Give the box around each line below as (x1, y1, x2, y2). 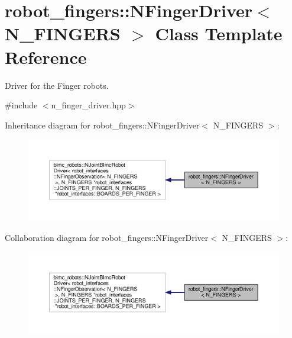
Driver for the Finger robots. (5, 79, 109, 91)
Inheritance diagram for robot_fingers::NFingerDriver (5, 118, 200, 131)
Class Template (155, 21, 283, 46)
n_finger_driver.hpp (51, 99, 126, 111)
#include (5, 99, 38, 111)
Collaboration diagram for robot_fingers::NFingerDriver (5, 231, 209, 243)
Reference (5, 44, 87, 69)
